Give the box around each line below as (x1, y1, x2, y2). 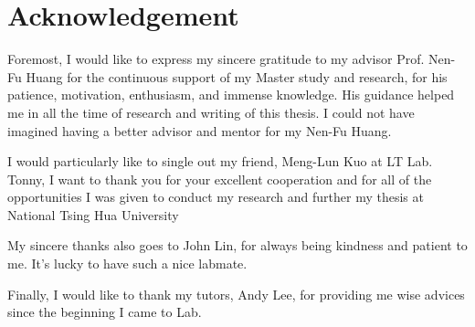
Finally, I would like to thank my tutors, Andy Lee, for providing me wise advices (7, 284, 465, 303)
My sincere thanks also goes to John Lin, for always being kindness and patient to (7, 236, 468, 255)
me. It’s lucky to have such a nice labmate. (7, 254, 248, 273)
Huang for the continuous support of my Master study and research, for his (26, 67, 448, 86)
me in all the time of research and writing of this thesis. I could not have (7, 102, 415, 121)
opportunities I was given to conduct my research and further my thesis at (7, 187, 424, 206)
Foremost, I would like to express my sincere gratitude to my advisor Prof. (7, 49, 425, 69)
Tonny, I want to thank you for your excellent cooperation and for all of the (7, 169, 432, 188)
